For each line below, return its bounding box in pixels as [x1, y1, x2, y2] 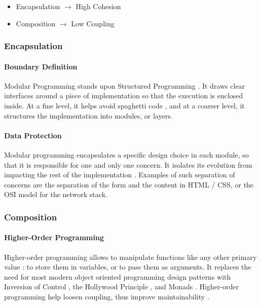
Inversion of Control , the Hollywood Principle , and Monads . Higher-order [4, 281, 239, 292]
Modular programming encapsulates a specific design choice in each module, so [4, 149, 249, 160]
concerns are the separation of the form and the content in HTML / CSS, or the [4, 179, 254, 189]
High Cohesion [76, 1, 121, 11]
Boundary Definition [4, 61, 78, 71]
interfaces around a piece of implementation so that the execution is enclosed [4, 90, 243, 101]
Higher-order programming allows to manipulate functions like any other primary [4, 251, 257, 262]
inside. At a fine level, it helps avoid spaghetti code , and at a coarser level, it [4, 100, 245, 111]
